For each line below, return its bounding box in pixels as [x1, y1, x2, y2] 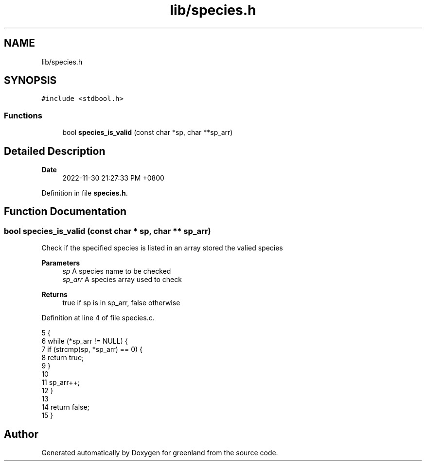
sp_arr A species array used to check [62, 275, 182, 284]
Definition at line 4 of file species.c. [41, 314, 155, 322]
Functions [4, 110, 42, 120]
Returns [41, 290, 68, 299]
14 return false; [41, 403, 89, 412]
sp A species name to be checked [62, 267, 171, 276]
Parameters [41, 259, 80, 267]
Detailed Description [4, 145, 106, 157]
